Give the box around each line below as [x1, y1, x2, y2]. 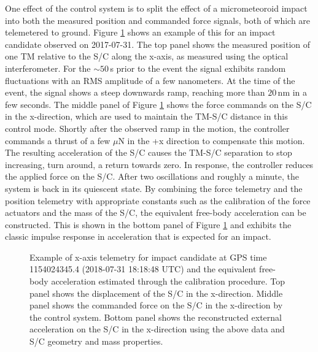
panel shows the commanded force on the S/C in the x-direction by [29, 299, 283, 312]
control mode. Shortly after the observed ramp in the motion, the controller [5, 121, 290, 134]
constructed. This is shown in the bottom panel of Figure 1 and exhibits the [5, 218, 292, 231]
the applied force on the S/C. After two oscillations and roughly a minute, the [5, 170, 300, 183]
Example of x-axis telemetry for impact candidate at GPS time [29, 250, 267, 263]
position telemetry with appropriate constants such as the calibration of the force [5, 194, 311, 207]
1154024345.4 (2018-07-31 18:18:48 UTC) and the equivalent [29, 262, 257, 275]
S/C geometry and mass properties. [29, 335, 163, 348]
